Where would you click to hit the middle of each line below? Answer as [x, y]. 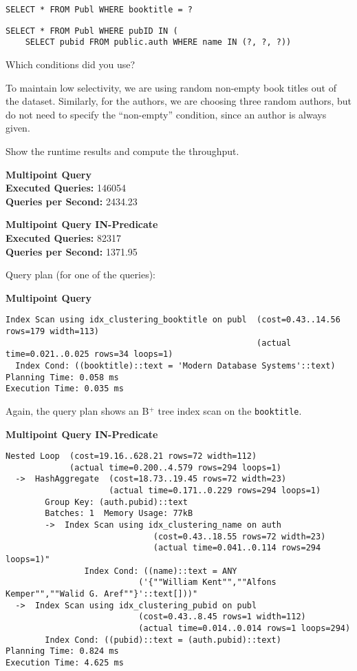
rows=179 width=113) [53, 331]
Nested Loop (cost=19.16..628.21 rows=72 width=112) [131, 456]
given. [18, 128]
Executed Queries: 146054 [66, 188]
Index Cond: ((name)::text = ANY [161, 571]
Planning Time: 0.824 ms [62, 651]
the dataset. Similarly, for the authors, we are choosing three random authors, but [179, 101]
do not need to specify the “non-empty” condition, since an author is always [166, 114]
